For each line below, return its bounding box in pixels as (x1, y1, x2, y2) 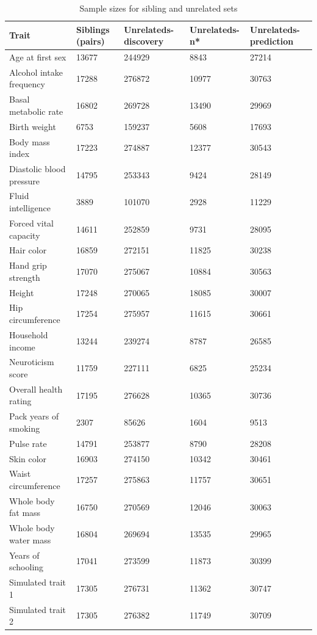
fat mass (9, 506, 41, 519)
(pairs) (76, 35, 105, 48)
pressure (9, 174, 40, 187)
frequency (9, 78, 45, 90)
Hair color (9, 244, 47, 256)
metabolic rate (9, 104, 63, 117)
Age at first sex (9, 51, 66, 64)
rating (9, 394, 32, 407)
